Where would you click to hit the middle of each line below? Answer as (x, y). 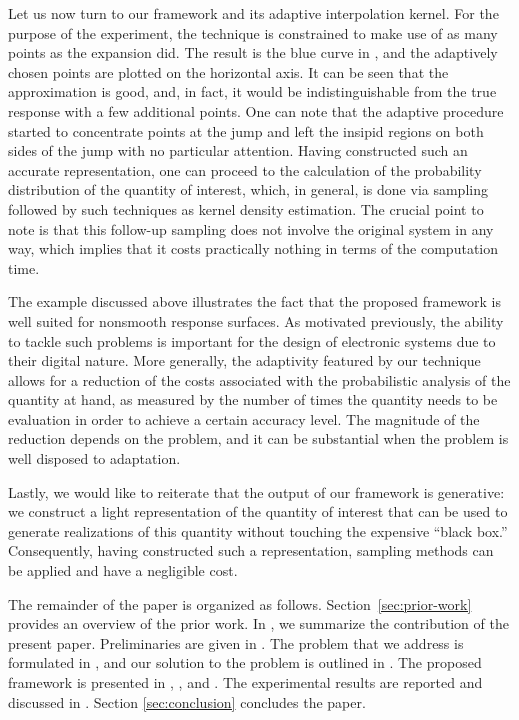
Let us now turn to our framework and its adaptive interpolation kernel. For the (253, 13)
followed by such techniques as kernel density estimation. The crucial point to (246, 208)
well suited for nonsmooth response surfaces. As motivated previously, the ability (256, 320)
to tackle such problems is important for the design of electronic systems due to (252, 340)
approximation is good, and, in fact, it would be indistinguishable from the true (252, 91)
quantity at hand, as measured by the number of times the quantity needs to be (253, 399)
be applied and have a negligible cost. (123, 570)
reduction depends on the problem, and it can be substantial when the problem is (258, 438)
